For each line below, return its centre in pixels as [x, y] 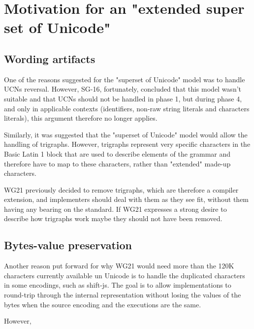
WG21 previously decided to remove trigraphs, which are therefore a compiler [121, 189]
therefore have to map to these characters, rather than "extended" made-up [117, 163]
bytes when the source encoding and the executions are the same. [103, 304]
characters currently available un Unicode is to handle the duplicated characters [125, 275]
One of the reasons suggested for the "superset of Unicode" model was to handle [125, 79]
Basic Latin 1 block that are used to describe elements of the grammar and [117, 153]
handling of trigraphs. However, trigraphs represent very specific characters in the [127, 144]
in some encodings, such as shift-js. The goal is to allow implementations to [118, 285]
